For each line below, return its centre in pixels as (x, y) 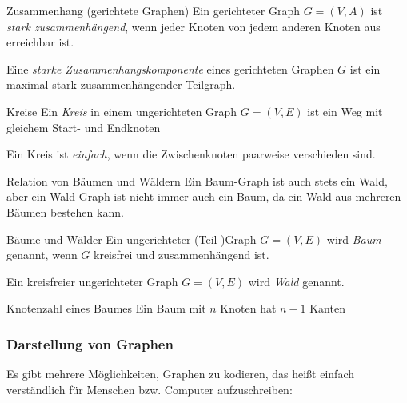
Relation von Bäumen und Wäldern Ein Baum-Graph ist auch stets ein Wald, (197, 180)
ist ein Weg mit (345, 111)
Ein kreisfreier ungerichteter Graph (92, 281)
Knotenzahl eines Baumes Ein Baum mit (106, 308)
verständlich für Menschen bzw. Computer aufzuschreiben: (150, 389)
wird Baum (354, 239)
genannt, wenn (42, 255)
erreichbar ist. (40, 42)
